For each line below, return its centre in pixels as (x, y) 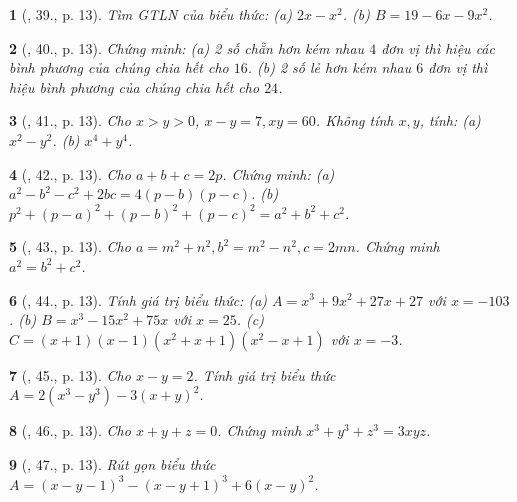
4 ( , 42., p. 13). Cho (70, 173)
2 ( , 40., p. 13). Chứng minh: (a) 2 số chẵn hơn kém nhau (187, 47)
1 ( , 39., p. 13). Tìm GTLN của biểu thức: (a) (150, 14)
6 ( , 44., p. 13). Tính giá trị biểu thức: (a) (138, 299)
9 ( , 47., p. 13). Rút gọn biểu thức (112, 463)
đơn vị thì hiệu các (438, 47)
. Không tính (354, 120)
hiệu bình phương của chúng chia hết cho (134, 86)
